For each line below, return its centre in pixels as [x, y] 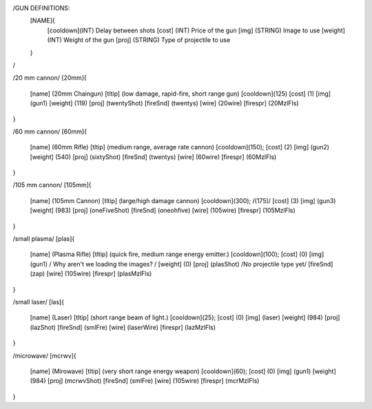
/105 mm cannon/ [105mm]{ [52, 185]
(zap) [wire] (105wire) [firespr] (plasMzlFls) [91, 274]
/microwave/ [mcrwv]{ [44, 355]
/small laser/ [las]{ [39, 302]
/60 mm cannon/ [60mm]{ [50, 132]
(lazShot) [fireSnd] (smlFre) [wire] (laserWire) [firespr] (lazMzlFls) [123, 327]
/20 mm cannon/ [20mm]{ [50, 78]
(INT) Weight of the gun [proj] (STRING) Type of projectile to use [139, 40]
